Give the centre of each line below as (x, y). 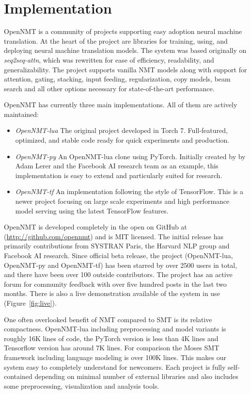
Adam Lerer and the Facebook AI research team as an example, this (117, 166)
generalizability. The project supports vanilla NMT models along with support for (125, 69)
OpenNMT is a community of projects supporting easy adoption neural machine (123, 31)
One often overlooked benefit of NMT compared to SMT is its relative (108, 319)
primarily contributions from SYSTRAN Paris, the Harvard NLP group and (117, 246)
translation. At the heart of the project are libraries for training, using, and (116, 41)
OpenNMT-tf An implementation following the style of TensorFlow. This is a (129, 191)
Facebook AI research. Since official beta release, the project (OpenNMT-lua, (118, 255)
